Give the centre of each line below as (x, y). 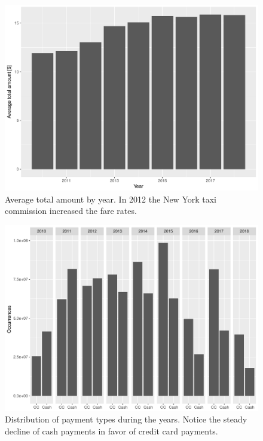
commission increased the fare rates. (71, 211)
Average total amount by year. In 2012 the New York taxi (111, 199)
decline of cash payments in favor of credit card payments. (111, 431)
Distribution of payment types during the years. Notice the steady (126, 419)
